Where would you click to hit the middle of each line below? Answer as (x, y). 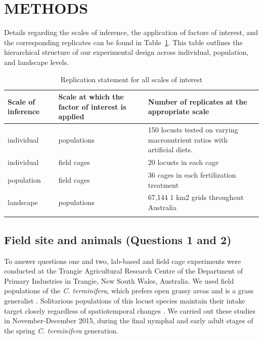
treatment (163, 184)
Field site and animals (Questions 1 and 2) (118, 239)
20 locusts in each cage (183, 162)
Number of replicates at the (198, 101)
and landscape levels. (37, 62)
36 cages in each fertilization (192, 175)
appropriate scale (179, 111)
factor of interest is (92, 106)
